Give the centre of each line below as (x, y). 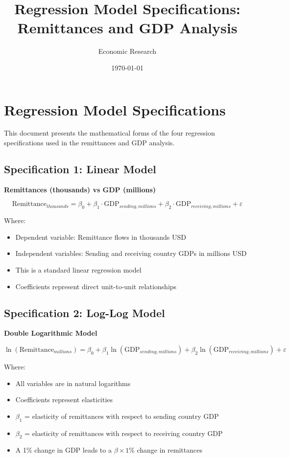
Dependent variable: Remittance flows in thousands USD (101, 237)
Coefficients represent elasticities (64, 400)
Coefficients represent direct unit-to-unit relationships (96, 286)
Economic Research (127, 51)
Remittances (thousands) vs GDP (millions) (80, 189)
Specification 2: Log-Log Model (85, 312)
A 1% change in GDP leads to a (63, 450)
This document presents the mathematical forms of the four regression (109, 133)
